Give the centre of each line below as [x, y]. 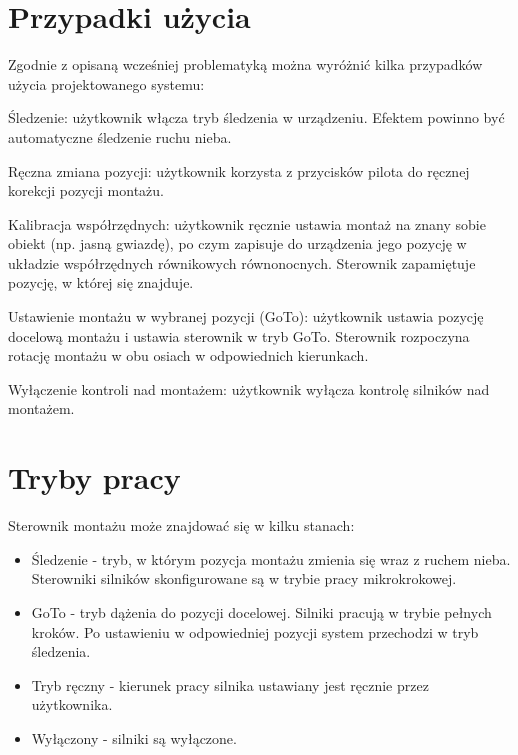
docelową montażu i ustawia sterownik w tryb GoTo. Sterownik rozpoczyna [239, 335]
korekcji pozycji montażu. [86, 190]
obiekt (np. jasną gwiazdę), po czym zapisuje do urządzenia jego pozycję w [237, 243]
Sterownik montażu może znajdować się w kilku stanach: [181, 525]
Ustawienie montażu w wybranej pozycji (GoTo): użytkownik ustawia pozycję [246, 316]
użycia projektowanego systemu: [106, 83]
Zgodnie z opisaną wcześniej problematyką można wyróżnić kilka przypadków [245, 64]
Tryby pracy [94, 477]
